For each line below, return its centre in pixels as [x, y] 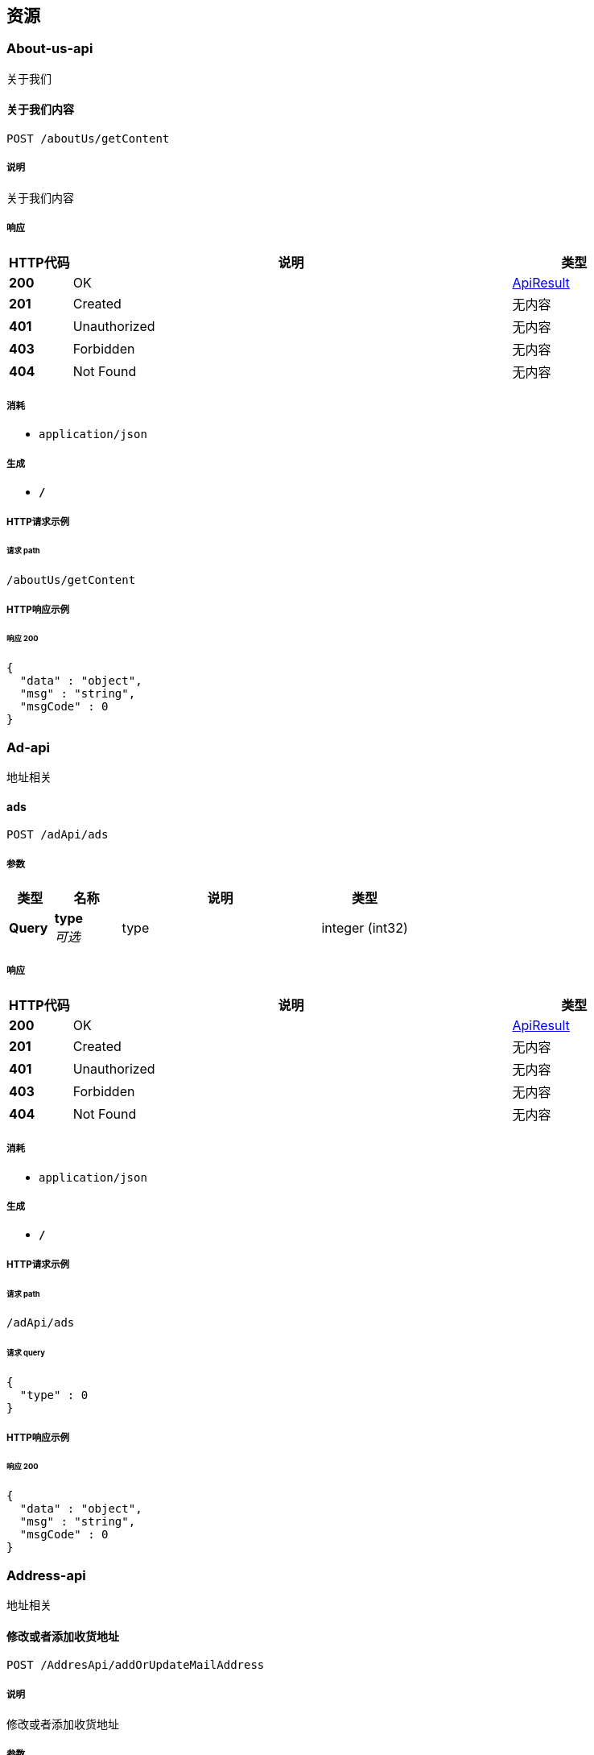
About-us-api [50, 49]
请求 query [26, 1353]
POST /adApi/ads [58, 835]
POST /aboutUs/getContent [88, 139]
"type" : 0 [54, 1395]
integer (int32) [365, 928]
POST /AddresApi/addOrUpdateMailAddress [136, 1665]
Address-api [46, 1575]
